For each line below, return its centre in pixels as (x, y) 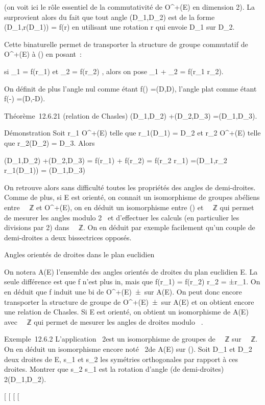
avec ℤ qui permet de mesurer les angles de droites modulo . (104, 321)
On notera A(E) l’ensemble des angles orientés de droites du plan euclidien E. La (131, 271)
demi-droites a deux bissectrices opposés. (68, 237)
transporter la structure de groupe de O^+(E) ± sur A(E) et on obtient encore (129, 301)
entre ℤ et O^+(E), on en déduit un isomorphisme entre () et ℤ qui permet (129, 207)
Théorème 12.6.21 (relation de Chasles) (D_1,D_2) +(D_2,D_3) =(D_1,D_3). (131, 115)
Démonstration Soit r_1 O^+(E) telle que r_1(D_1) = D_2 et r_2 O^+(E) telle (132, 133)
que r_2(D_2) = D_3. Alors (50, 142)
